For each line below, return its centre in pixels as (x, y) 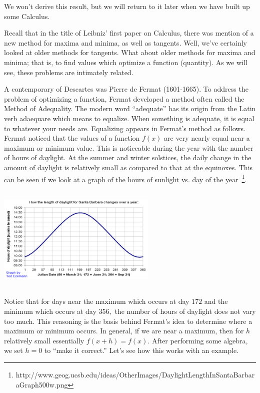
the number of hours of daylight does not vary (185, 311)
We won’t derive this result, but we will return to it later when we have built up (127, 6)
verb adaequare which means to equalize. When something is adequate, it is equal (129, 118)
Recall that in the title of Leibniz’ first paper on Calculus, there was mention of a (129, 33)
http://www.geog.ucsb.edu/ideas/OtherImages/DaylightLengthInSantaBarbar (135, 374)
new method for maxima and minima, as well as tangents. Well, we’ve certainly (125, 42)
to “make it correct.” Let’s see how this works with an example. (141, 350)
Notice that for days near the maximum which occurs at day (97, 301)
